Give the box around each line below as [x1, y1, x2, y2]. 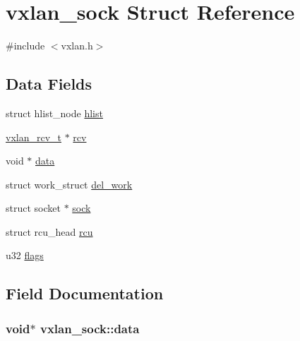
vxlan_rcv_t [6, 129, 62, 144]
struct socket [6, 201, 61, 215]
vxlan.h [61, 38, 93, 53]
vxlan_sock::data [40, 319, 140, 337]
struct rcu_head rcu [6, 224, 93, 239]
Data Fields [6, 73, 92, 95]
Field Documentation [6, 282, 164, 304]
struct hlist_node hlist [6, 105, 103, 120]
